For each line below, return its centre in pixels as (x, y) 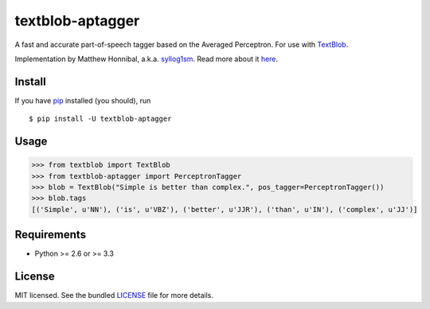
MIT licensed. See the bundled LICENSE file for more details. (114, 295)
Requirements (51, 235)
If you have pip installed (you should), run (83, 100)
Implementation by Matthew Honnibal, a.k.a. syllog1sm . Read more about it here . (147, 59)
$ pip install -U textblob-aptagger (100, 119)
